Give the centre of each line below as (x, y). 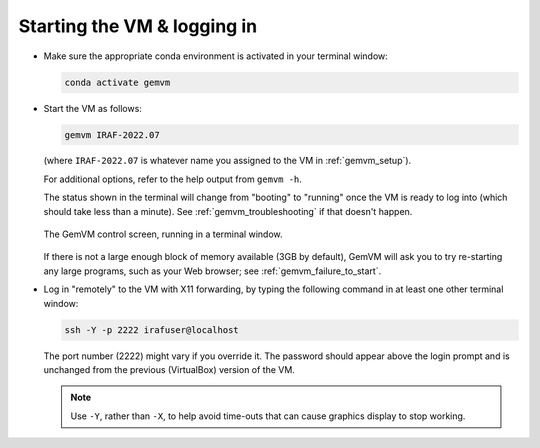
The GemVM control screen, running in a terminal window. (163, 234)
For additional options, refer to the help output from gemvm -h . (172, 179)
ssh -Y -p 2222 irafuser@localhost (151, 329)
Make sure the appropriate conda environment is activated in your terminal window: (216, 56)
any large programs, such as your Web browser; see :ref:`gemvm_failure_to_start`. (212, 271)
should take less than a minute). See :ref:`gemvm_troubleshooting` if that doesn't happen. (228, 211)
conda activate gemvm (117, 82)
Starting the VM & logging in (138, 26)
